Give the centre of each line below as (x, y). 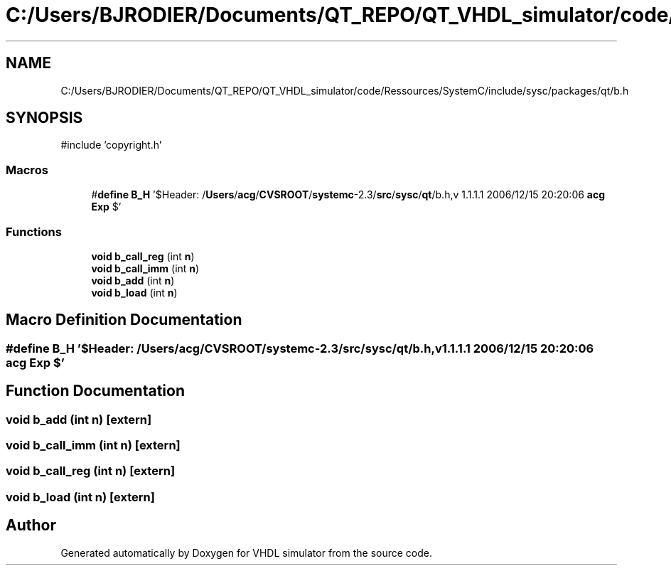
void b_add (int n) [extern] (79, 419)
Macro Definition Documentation (124, 320)
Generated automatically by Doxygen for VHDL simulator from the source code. (247, 553)
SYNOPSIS (44, 118)
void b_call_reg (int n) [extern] (91, 471)
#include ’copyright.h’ (111, 145)
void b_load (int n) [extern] (80, 497)
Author (31, 525)
